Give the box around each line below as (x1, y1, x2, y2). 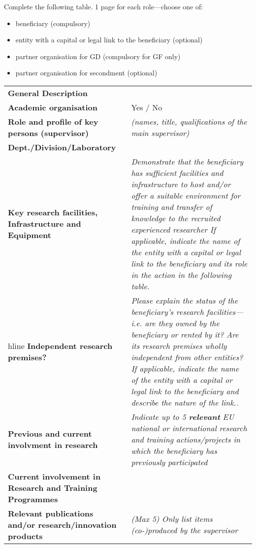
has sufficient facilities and (131, 167, 224, 178)
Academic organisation (8, 101, 98, 113)
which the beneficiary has (131, 445, 217, 456)
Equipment (8, 229, 51, 241)
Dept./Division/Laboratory (8, 141, 116, 153)
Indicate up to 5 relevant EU (131, 411, 234, 422)
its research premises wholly (131, 340, 227, 351)
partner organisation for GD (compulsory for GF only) (15, 51, 181, 61)
